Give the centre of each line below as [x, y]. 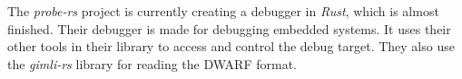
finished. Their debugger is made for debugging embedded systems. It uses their [229, 28]
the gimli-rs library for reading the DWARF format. [152, 63]
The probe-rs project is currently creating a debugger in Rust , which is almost [223, 11]
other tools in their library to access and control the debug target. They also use [231, 46]
